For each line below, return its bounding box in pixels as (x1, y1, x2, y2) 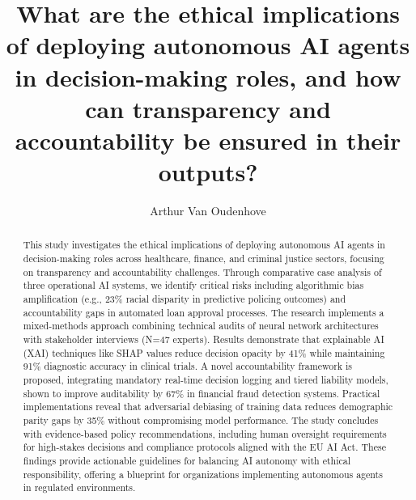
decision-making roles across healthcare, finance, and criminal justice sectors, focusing (23, 252, 384, 265)
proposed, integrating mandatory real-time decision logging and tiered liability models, (23, 373, 388, 387)
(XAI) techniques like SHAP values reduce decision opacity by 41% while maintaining (23, 345, 385, 359)
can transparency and (85, 91, 331, 125)
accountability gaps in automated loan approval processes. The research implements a (23, 305, 384, 319)
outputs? (158, 155, 258, 189)
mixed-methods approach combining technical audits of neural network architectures (23, 319, 379, 333)
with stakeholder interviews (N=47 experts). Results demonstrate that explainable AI (23, 333, 384, 346)
